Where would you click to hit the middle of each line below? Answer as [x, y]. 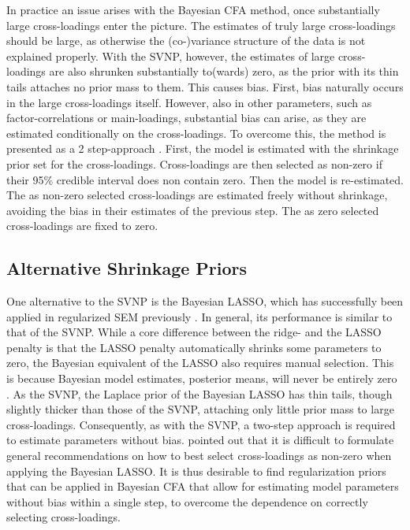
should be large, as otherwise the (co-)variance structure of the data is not [186, 41]
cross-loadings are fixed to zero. [82, 226]
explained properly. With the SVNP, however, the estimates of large [171, 56]
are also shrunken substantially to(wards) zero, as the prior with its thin [224, 71]
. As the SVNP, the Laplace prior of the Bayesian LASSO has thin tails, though [199, 393]
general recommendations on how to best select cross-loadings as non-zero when [199, 456]
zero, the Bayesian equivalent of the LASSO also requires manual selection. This [200, 363]
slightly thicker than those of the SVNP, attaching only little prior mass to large [200, 409]
